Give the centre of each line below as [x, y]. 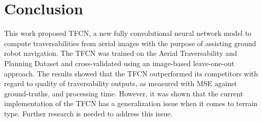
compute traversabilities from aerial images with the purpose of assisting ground [130, 43]
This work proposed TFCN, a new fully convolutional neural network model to [128, 33]
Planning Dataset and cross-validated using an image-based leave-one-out [119, 63]
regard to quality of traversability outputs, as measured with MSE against [121, 83]
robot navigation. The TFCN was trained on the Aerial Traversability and [121, 53]
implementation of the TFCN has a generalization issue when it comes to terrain [131, 103]
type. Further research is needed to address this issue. [88, 113]
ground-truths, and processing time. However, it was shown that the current [124, 93]
